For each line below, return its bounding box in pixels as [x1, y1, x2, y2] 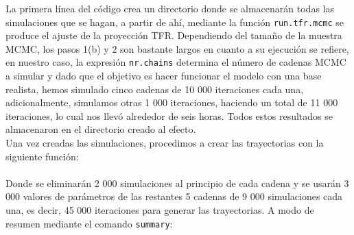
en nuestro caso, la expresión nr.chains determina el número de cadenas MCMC [5, 55, 346, 69]
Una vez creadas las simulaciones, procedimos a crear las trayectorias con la [5, 136, 324, 150]
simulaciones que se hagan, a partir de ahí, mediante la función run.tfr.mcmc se [5, 14, 344, 29]
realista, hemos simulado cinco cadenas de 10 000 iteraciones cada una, [5, 82, 304, 96]
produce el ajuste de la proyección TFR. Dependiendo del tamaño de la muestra [5, 28, 342, 42]
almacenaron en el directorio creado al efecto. [5, 122, 196, 136]
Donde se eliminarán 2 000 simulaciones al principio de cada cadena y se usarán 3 [5, 175, 349, 190]
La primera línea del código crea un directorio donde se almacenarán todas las [5, 1, 334, 15]
